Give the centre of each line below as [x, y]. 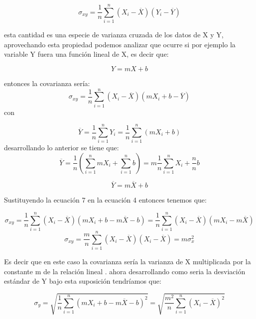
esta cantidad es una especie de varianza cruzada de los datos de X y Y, [114, 35]
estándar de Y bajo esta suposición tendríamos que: [83, 281]
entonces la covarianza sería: [47, 83]
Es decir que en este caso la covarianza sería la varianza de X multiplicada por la [128, 261]
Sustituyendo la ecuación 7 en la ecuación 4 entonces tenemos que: [105, 200]
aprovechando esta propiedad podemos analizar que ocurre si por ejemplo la [120, 44]
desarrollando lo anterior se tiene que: [62, 148]
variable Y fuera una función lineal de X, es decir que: [86, 54]
